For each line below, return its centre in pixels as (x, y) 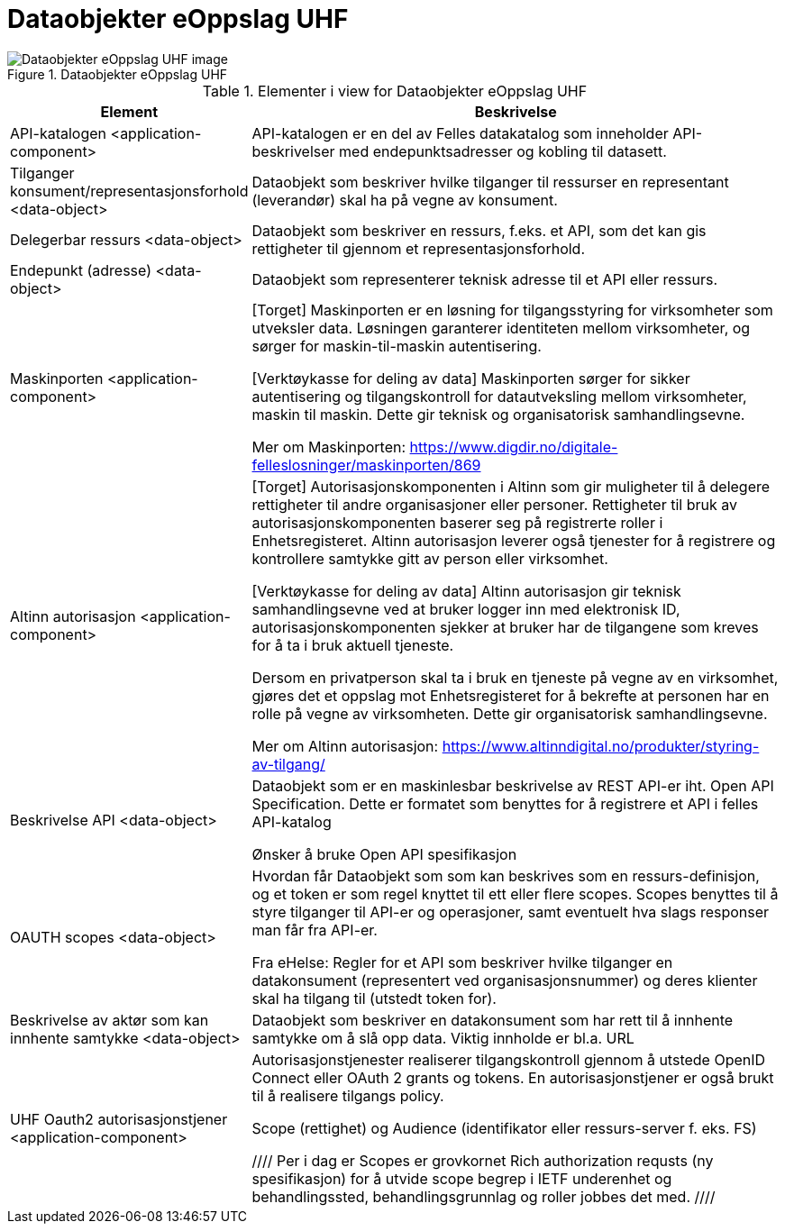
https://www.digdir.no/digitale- (514, 447)
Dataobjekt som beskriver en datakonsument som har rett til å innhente (493, 1020)
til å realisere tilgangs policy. (348, 1095)
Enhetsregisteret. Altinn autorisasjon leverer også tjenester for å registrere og (514, 540)
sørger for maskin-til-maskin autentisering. (397, 346)
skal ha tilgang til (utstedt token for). (374, 998)
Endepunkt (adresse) (81, 270)
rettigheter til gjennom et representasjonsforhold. (419, 248)
